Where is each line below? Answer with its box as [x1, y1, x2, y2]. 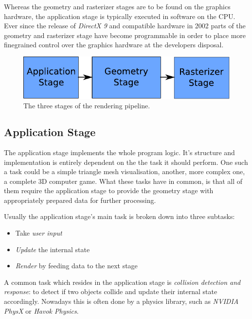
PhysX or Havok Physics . [4, 305, 79, 316]
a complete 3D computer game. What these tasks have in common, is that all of [4, 176, 243, 186]
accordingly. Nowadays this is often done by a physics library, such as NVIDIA [4, 296, 239, 306]
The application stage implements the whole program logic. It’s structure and [4, 147, 235, 157]
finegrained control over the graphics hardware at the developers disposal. [4, 40, 224, 50]
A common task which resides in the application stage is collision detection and [4, 277, 241, 287]
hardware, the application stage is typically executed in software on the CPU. [4, 11, 235, 21]
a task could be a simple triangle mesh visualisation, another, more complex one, [4, 166, 245, 177]
